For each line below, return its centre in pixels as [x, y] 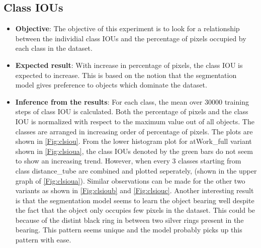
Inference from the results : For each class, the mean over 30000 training [132, 101]
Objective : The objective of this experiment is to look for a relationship [127, 28]
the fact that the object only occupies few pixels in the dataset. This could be [135, 210]
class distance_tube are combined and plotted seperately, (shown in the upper [136, 170]
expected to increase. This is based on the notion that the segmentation [126, 75]
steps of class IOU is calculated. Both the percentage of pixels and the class [132, 111]
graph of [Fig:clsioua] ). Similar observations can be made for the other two [130, 180]
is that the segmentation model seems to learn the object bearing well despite [135, 200]
